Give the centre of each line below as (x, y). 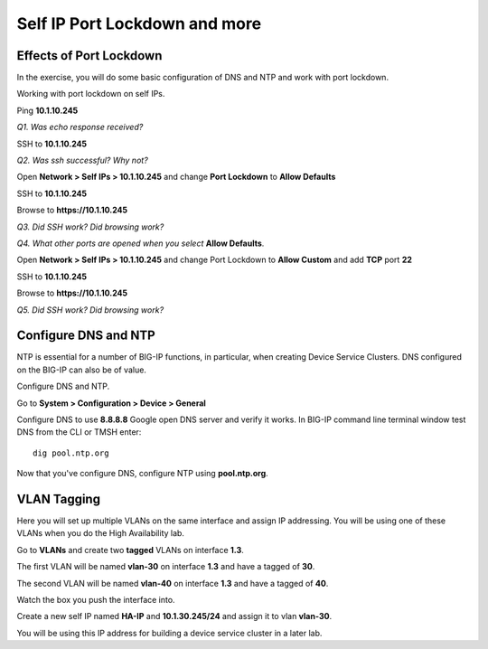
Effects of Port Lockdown (89, 56)
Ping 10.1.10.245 (47, 110)
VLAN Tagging (59, 499)
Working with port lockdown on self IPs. (91, 94)
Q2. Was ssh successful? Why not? (82, 160)
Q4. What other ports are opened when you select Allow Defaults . (141, 243)
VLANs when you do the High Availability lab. (101, 533)
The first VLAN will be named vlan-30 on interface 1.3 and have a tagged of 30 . (166, 567)
